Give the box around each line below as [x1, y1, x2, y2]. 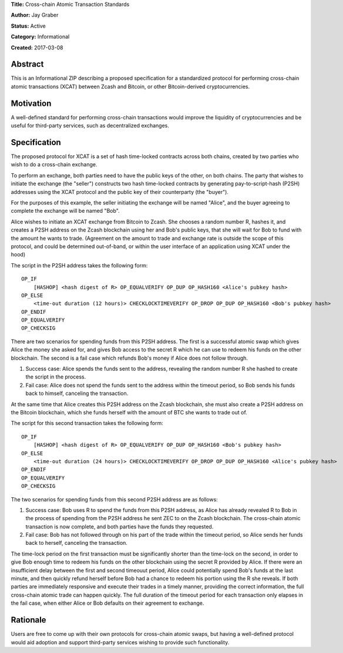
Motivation [11, 98, 52, 108]
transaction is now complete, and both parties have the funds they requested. [25, 523, 214, 530]
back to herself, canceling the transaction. [25, 540, 127, 547]
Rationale [11, 615, 46, 625]
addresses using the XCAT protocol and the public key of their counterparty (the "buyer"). [11, 188, 229, 195]
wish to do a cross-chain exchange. [11, 161, 97, 168]
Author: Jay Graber [11, 12, 59, 19]
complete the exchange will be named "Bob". [11, 207, 120, 215]
